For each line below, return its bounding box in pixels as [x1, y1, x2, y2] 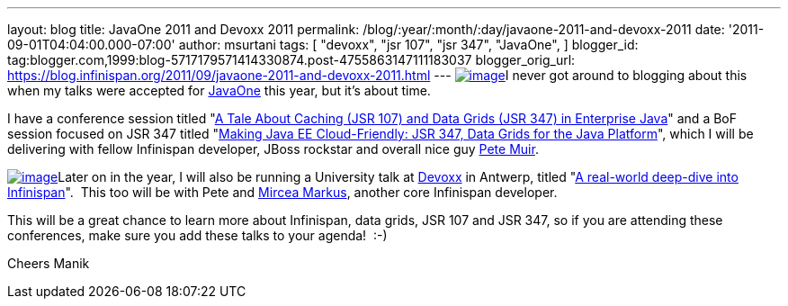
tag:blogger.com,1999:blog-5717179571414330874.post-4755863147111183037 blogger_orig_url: [7, 52, 576, 67]
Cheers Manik [7, 256, 90, 271]
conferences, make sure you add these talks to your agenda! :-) [7, 228, 388, 243]
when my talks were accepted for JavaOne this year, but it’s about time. [7, 83, 431, 98]
